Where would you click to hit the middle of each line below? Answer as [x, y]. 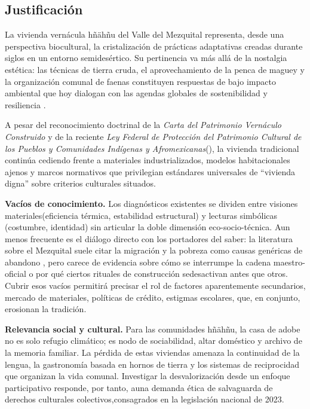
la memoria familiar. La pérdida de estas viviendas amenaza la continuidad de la [152, 352]
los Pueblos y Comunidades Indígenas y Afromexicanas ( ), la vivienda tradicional [152, 148]
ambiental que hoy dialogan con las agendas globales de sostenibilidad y [136, 93]
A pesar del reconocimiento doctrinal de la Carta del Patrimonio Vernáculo [143, 125]
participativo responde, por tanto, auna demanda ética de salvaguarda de [139, 387]
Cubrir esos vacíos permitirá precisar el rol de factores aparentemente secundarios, [155, 286]
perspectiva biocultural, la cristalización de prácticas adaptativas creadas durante [154, 46]
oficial [16, 274]
